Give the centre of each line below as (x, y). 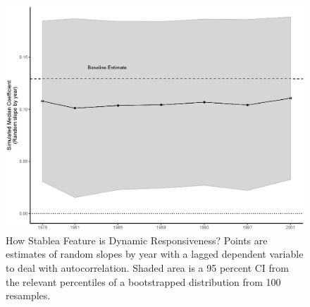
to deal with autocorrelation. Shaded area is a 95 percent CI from (147, 268)
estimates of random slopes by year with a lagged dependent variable (155, 254)
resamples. (28, 295)
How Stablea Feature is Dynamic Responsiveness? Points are (137, 240)
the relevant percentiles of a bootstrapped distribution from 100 (143, 281)
